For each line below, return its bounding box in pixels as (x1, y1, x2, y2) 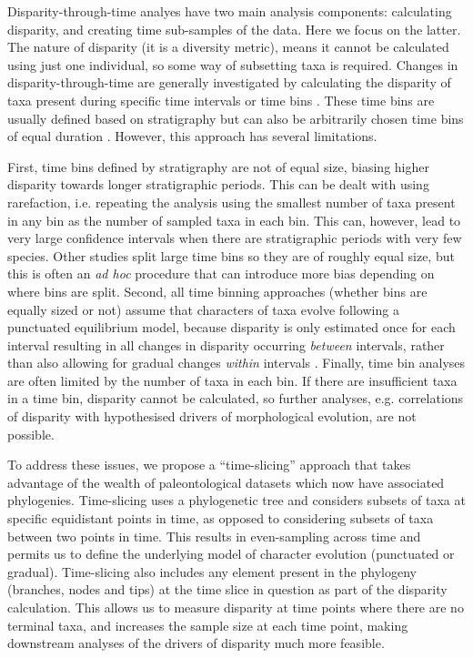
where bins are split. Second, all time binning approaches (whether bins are (7, 281, 428, 300)
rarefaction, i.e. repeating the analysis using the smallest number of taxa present (7, 192, 456, 211)
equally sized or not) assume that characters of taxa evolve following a (7, 299, 399, 319)
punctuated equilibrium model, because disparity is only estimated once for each (7, 318, 456, 337)
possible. (7, 424, 55, 443)
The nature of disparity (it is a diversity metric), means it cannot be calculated (7, 37, 449, 56)
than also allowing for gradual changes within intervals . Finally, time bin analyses (7, 353, 466, 372)
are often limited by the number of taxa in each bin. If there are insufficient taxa (7, 370, 458, 390)
